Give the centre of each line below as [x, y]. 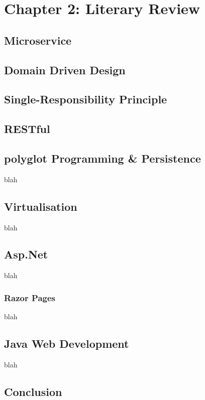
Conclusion [33, 391]
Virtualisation [41, 206]
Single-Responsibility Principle [86, 99]
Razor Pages [30, 297]
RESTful [27, 129]
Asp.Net [26, 254]
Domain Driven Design [65, 70]
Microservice [38, 40]
